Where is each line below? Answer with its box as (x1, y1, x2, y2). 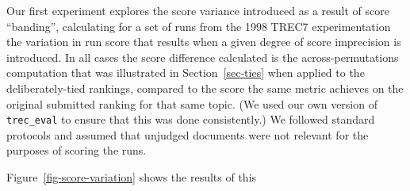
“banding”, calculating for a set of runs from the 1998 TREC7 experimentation (6, 17, 391, 34)
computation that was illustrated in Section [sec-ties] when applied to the (6, 64, 365, 81)
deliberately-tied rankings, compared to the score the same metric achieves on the (6, 79, 404, 96)
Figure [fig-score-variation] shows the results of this (6, 169, 257, 185)
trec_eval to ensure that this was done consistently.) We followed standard (6, 111, 375, 128)
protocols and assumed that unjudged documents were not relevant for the (6, 126, 369, 143)
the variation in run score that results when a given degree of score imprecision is (6, 33, 401, 50)
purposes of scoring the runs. (6, 142, 147, 159)
